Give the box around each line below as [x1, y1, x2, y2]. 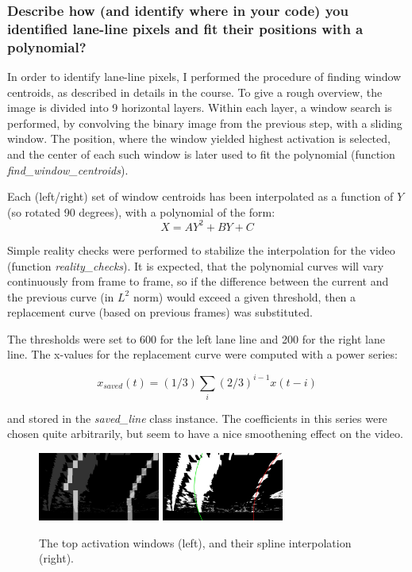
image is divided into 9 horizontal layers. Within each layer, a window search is [7, 99, 392, 116]
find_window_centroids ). [7, 161, 129, 178]
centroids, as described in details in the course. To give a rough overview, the [7, 83, 383, 100]
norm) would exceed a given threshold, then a [133, 288, 356, 305]
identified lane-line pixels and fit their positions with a [7, 18, 364, 38]
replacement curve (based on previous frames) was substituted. [7, 304, 313, 321]
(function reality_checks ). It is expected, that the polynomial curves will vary [7, 257, 384, 274]
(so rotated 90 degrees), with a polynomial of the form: [7, 203, 275, 220]
